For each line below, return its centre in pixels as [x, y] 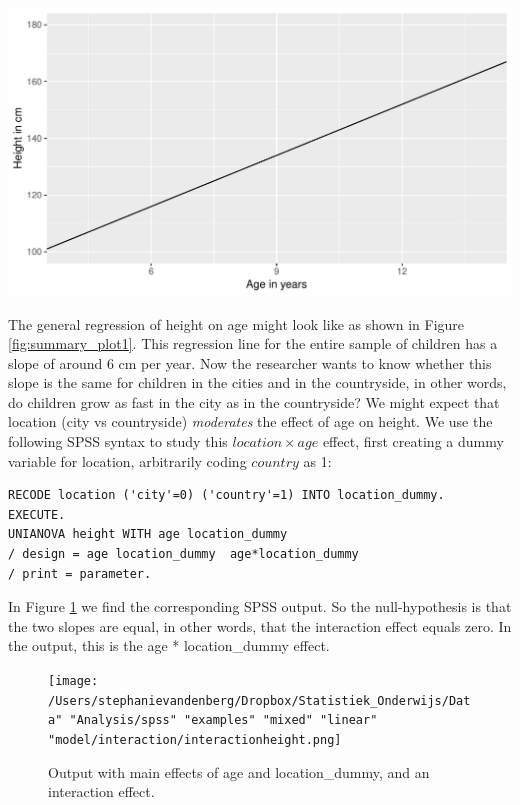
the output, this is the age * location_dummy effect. [169, 645]
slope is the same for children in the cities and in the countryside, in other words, [257, 382]
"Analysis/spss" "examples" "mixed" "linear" [223, 720]
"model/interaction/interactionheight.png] [195, 739]
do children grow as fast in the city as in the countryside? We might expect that [254, 401]
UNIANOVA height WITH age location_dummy [148, 534]
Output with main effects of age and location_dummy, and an [239, 771]
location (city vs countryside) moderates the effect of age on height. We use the [250, 421]
